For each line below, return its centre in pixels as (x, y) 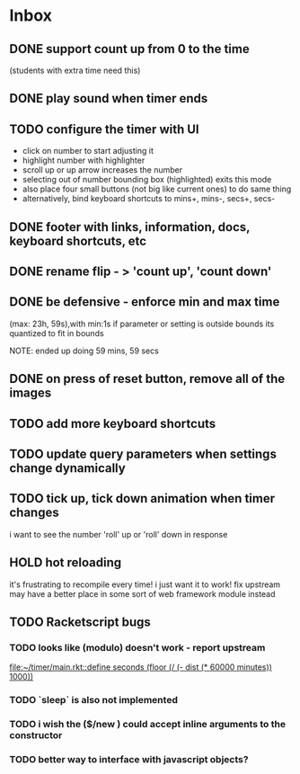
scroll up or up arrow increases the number (102, 170)
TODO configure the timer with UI (104, 129)
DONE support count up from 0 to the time (129, 49)
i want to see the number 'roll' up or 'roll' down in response (119, 534)
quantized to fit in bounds (57, 333)
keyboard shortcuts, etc (78, 240)
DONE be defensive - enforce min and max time (145, 302)
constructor (36, 735)
